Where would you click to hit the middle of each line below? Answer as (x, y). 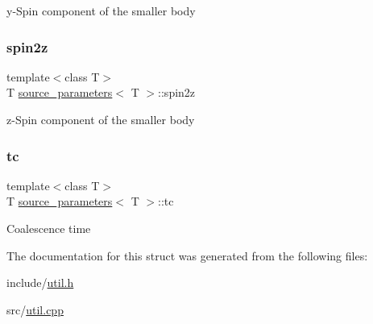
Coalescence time (49, 228)
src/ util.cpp (35, 309)
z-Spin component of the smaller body (101, 119)
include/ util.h (40, 282)
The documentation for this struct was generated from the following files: (187, 255)
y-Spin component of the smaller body (101, 10)
